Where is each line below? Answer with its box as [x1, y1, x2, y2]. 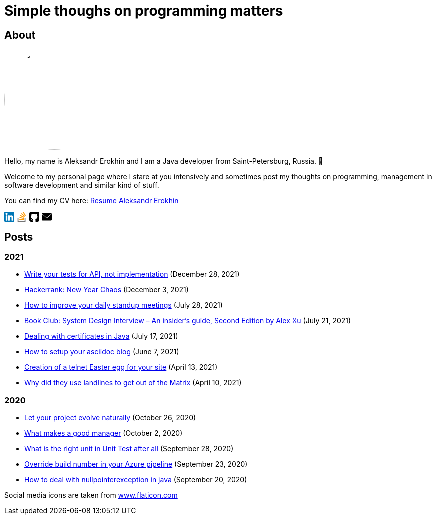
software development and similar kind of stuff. [4, 181, 159, 190]
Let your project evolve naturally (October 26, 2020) [24, 413, 196, 422]
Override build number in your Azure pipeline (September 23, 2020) [24, 460, 248, 469]
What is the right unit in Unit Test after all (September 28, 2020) [24, 444, 234, 453]
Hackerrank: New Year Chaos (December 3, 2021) [24, 285, 189, 294]
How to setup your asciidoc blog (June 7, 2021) [24, 347, 179, 356]
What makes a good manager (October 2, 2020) [24, 429, 183, 438]
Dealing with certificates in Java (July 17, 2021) [24, 332, 178, 341]
